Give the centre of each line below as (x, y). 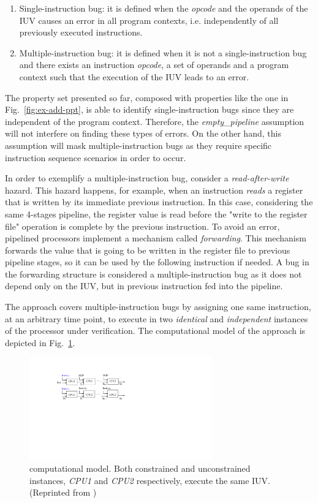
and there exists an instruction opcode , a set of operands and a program (154, 65)
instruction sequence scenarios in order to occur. (96, 157)
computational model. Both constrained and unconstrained (140, 468)
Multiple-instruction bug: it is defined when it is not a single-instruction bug (163, 52)
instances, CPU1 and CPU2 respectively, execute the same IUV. (150, 480)
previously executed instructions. (81, 32)
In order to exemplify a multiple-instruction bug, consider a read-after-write (147, 178)
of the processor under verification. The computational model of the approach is (155, 331)
